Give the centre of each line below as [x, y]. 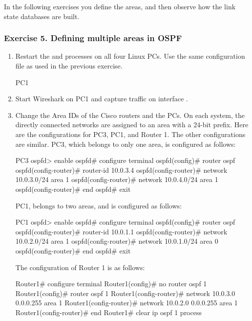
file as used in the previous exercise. [69, 66]
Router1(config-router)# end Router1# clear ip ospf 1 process [108, 312]
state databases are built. [42, 16]
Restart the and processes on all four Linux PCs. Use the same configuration [130, 56]
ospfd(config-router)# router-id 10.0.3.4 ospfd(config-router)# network [121, 170]
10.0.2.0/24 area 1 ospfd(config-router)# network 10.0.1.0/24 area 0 [117, 241]
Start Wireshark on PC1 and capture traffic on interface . [102, 99]
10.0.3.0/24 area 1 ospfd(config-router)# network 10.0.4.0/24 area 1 [117, 179]
